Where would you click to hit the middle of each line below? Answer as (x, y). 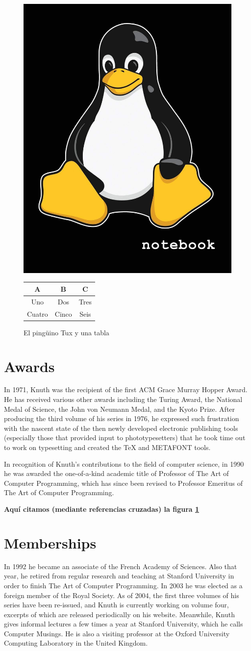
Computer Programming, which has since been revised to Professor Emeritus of (124, 483)
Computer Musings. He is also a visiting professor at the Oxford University (117, 633)
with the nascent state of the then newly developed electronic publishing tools (121, 428)
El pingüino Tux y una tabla (66, 332)
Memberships (50, 542)
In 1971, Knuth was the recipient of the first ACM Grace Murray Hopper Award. (126, 389)
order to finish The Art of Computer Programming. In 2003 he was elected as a (123, 585)
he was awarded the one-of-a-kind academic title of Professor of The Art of (116, 473)
